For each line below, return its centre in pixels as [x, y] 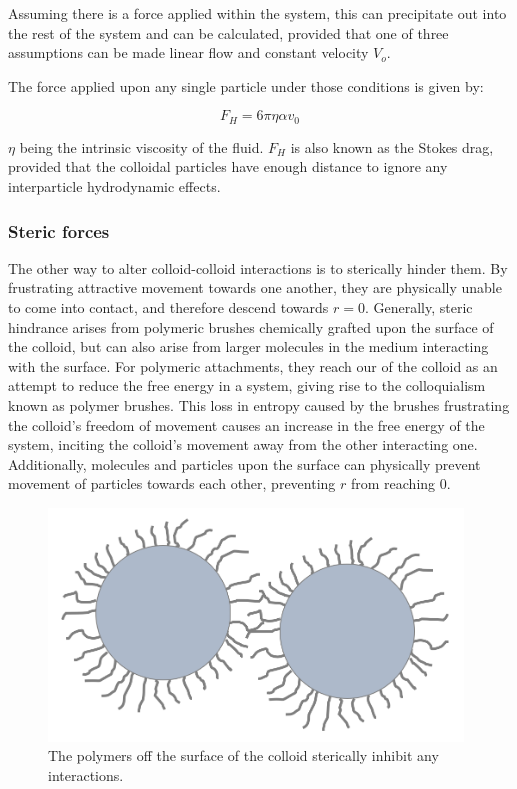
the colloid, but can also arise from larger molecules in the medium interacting [248, 346]
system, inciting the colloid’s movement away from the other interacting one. [243, 444]
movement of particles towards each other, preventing [172, 483]
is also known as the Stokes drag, [392, 146]
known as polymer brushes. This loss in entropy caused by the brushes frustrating [259, 404]
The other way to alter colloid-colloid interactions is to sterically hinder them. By [258, 267]
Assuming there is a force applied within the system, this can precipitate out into [257, 13]
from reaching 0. [400, 483]
